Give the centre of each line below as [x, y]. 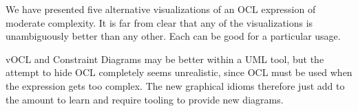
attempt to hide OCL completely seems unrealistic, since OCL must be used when [179, 72]
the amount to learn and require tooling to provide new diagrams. [145, 99]
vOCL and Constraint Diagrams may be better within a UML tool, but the [165, 59]
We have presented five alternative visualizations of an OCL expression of [161, 9]
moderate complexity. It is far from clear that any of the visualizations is [159, 22]
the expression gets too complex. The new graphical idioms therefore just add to [175, 85]
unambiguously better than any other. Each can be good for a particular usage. [173, 36]
